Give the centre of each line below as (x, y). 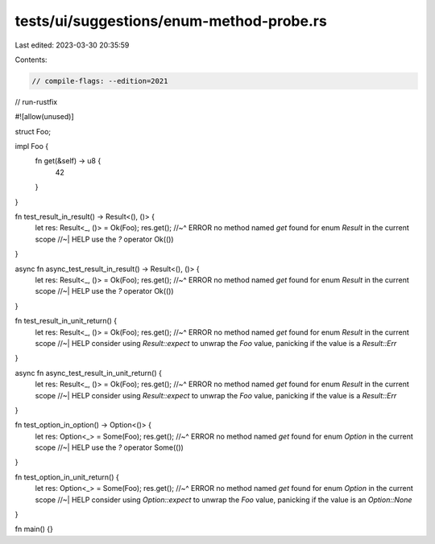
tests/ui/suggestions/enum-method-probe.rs (171, 21)
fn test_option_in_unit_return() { (67, 477)
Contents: (31, 60)
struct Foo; (33, 131)
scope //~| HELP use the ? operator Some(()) (110, 447)
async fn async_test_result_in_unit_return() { (89, 373)
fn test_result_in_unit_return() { (66, 321)
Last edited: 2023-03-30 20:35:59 (72, 45)
